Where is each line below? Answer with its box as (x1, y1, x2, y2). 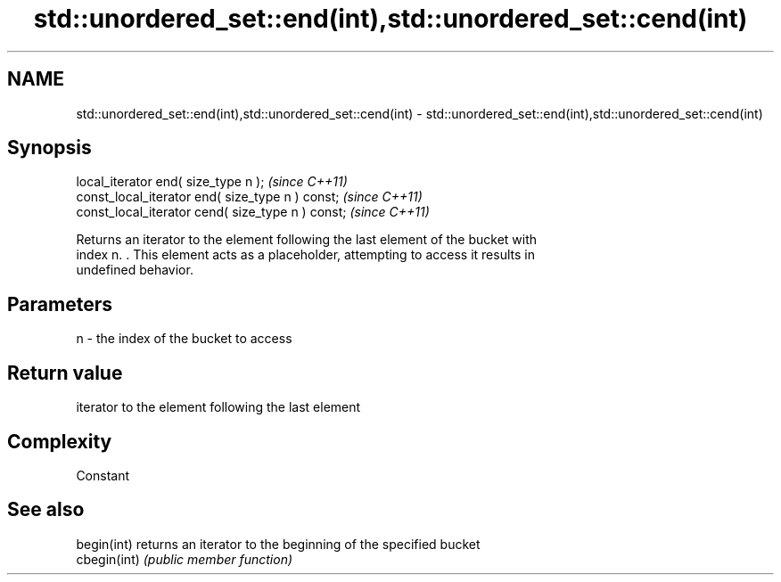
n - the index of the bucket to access (76, 331, 292, 347)
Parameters (7, 292, 112, 316)
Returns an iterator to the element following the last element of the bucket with (76, 232, 538, 248)
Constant (76, 467, 130, 483)
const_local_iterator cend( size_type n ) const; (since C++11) (76, 204, 430, 220)
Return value (7, 361, 123, 384)
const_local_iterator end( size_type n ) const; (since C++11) (76, 189, 423, 205)
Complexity (7, 430, 112, 453)
